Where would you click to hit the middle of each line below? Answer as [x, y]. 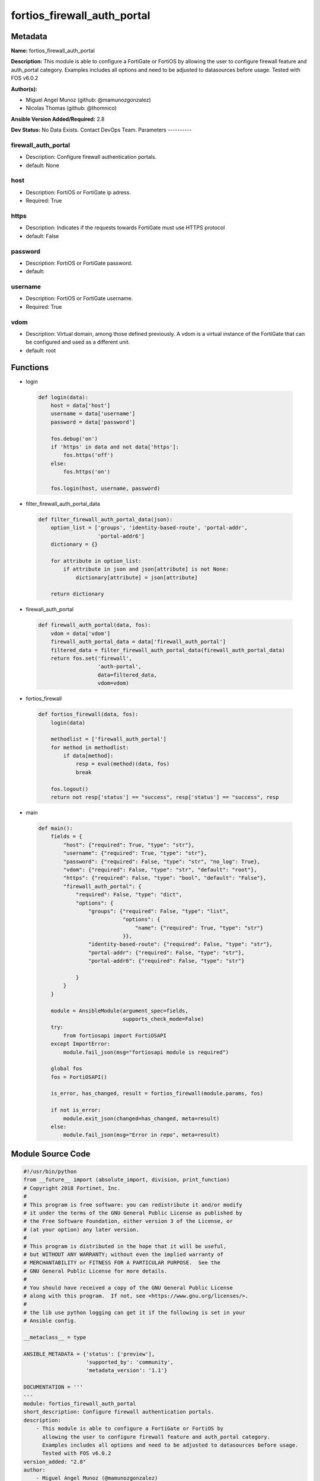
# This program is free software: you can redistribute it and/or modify [133, 1205]
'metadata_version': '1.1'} [127, 1371]
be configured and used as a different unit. [78, 342]
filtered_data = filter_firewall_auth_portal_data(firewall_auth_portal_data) [168, 650]
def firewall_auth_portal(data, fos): [95, 625]
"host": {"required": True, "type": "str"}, [129, 845]
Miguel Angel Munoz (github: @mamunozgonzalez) [88, 100]
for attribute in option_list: [96, 561]
